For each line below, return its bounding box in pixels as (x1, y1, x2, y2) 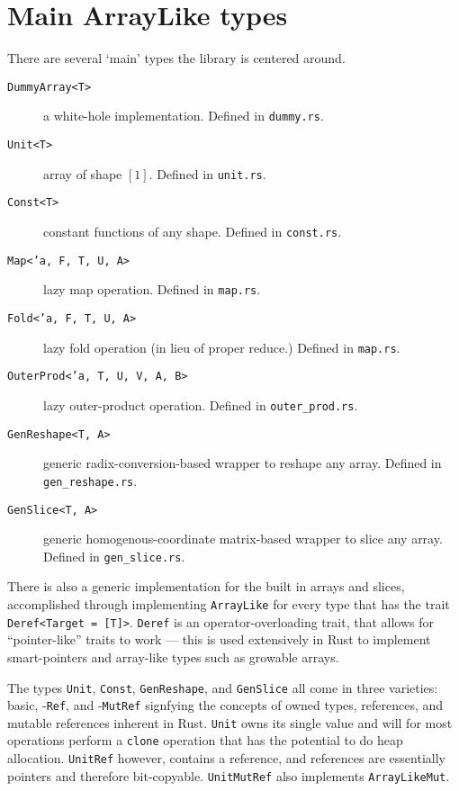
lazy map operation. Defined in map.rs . (43, 280, 261, 299)
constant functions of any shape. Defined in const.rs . (43, 222, 342, 240)
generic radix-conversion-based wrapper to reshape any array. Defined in (43, 454, 442, 472)
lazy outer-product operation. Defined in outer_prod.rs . (43, 395, 358, 414)
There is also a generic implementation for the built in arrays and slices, (7, 577, 405, 596)
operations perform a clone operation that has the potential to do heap (7, 731, 403, 750)
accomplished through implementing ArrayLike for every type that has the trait (7, 595, 450, 613)
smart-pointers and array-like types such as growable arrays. (7, 647, 339, 666)
